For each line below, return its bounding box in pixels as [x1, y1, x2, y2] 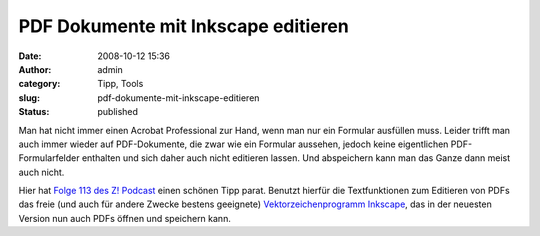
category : [18, 78, 61, 90]
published [97, 106, 139, 118]
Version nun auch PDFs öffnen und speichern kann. [18, 212, 232, 224]
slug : [18, 91, 40, 104]
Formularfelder [18, 152, 80, 164]
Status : [18, 106, 50, 118]
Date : [18, 50, 42, 62]
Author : [18, 63, 52, 75]
